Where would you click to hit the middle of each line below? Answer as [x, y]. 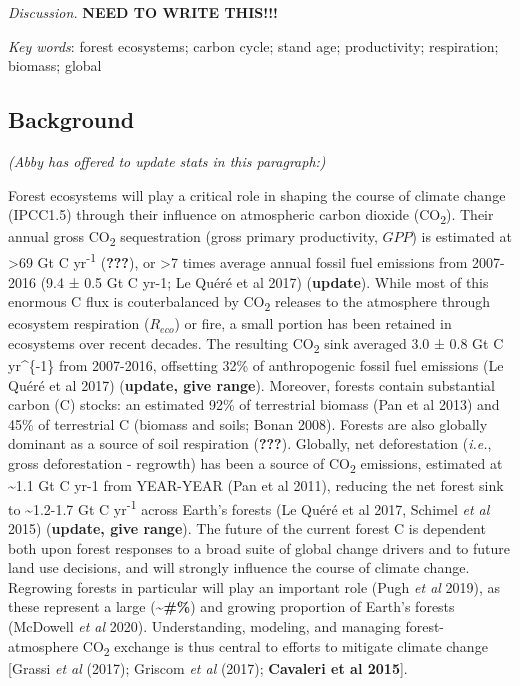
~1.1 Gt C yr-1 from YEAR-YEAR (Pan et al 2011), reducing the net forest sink [256, 485]
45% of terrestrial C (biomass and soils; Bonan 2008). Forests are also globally [248, 423]
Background [71, 119]
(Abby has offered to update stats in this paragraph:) [167, 160]
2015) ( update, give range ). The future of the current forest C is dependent [247, 528]
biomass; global [55, 65]
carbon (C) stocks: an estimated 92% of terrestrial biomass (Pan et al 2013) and [254, 404]
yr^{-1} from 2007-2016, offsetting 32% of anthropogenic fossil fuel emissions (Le [256, 365]
